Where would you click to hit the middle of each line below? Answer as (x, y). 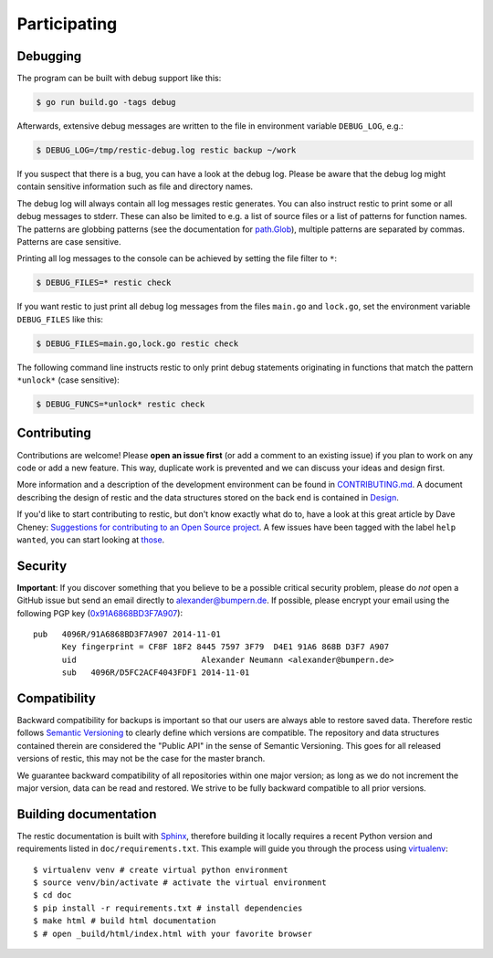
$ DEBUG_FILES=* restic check (104, 283)
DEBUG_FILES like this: (60, 319)
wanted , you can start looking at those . (91, 540)
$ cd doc (52, 895)
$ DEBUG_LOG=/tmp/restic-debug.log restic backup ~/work (166, 150)
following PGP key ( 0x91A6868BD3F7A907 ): (100, 613)
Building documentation (87, 814)
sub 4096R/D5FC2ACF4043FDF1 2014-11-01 (156, 673)
